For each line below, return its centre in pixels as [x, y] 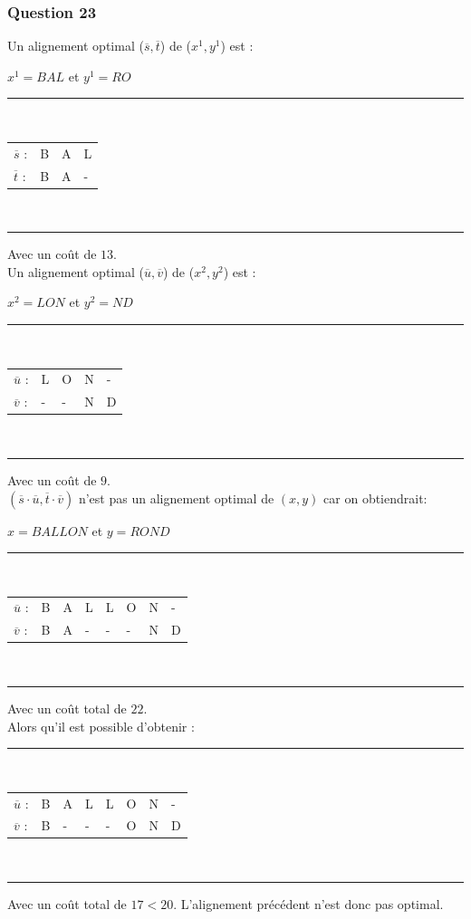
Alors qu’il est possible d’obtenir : [101, 726]
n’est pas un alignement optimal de [176, 498]
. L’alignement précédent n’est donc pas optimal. [308, 904]
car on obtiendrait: [375, 498]
